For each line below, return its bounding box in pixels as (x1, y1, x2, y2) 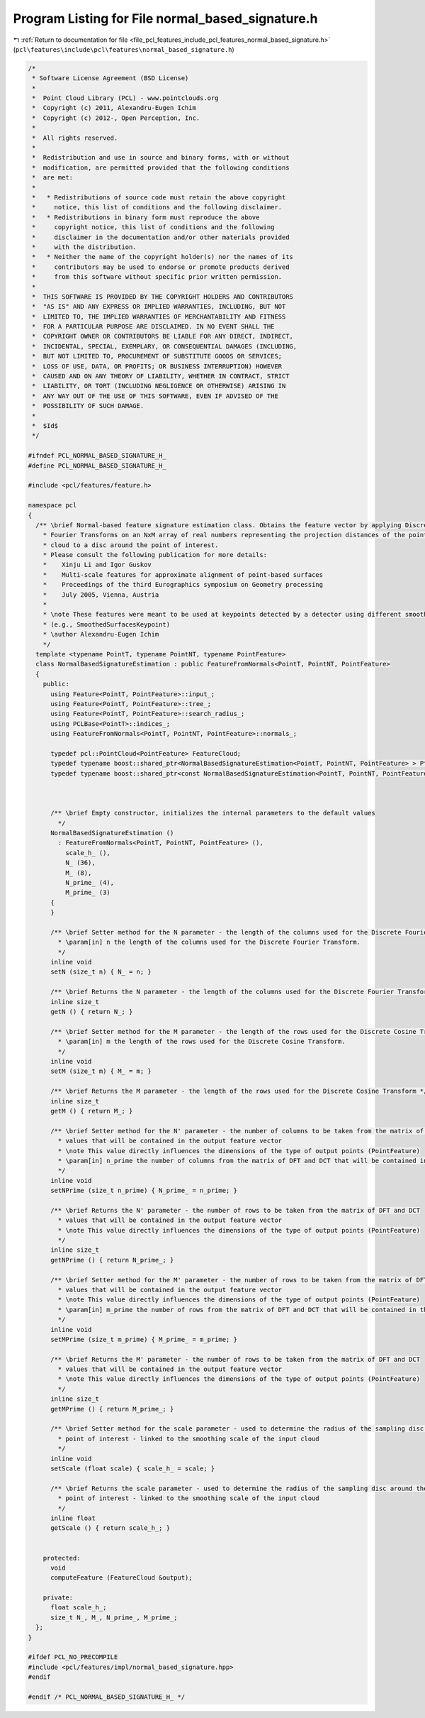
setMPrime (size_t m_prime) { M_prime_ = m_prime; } (50, 1335, 237, 1343)
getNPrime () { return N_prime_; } (50, 1256, 174, 1264)
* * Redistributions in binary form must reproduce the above (32, 213, 260, 221)
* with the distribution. (32, 243, 137, 251)
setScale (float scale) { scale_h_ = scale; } (50, 1465, 215, 1472)
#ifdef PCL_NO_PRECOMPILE (28, 1653, 118, 1661)
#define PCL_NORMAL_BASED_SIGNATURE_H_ (28, 461, 166, 470)
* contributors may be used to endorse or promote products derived (32, 263, 290, 271)
